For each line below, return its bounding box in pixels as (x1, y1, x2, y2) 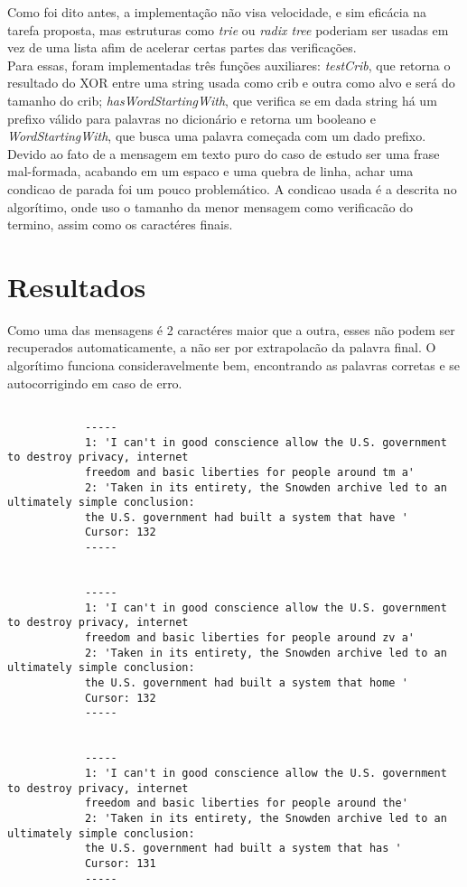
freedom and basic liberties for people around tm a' (84, 465, 416, 479)
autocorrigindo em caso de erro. (7, 373, 182, 392)
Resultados (7, 267, 146, 304)
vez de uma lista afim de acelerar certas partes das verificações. (7, 38, 357, 57)
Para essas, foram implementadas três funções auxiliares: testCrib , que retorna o (7, 55, 451, 74)
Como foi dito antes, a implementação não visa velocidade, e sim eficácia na (7, 3, 427, 21)
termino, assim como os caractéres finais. (7, 215, 233, 234)
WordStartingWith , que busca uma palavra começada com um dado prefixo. (7, 126, 426, 145)
